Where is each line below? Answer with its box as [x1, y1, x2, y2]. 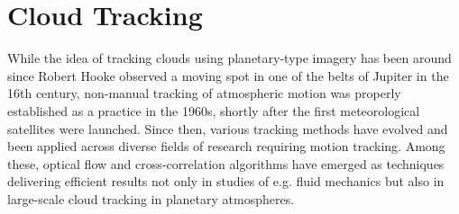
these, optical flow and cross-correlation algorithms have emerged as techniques [7, 154, 445, 173]
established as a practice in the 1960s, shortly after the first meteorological [7, 101, 420, 120]
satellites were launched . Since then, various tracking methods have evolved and [7, 119, 448, 138]
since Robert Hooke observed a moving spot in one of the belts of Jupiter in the [7, 66, 449, 85]
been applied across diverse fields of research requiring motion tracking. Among [7, 137, 445, 156]
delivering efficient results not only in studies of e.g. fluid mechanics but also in [7, 172, 445, 191]
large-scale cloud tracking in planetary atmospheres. [7, 189, 295, 208]
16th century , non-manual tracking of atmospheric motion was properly [7, 84, 401, 103]
